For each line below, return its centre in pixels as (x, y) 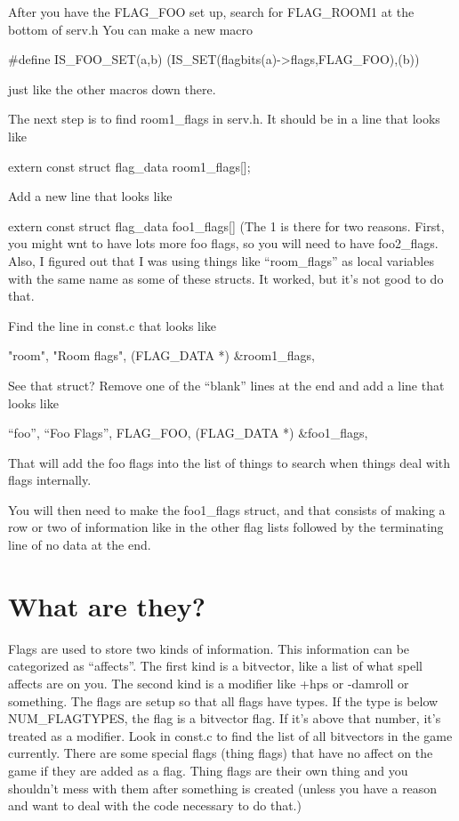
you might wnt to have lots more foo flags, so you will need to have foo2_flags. (223, 243)
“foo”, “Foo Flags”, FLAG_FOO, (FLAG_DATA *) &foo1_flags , (188, 433)
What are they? (107, 605)
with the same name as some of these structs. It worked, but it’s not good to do (226, 278)
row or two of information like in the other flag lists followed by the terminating (226, 527)
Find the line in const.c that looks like (113, 325)
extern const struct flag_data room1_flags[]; (129, 166)
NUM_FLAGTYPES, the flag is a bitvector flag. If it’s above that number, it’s (225, 718)
